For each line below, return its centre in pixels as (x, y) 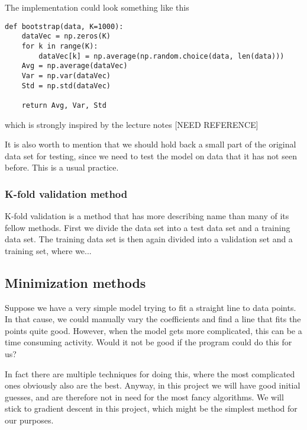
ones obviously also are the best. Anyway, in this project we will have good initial (153, 385)
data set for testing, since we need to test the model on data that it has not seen (151, 155)
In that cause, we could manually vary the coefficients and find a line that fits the (153, 319)
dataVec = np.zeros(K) (66, 36)
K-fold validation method (66, 193)
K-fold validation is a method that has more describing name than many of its (147, 216)
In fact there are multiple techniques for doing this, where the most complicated (150, 373)
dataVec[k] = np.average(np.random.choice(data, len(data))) (161, 56)
